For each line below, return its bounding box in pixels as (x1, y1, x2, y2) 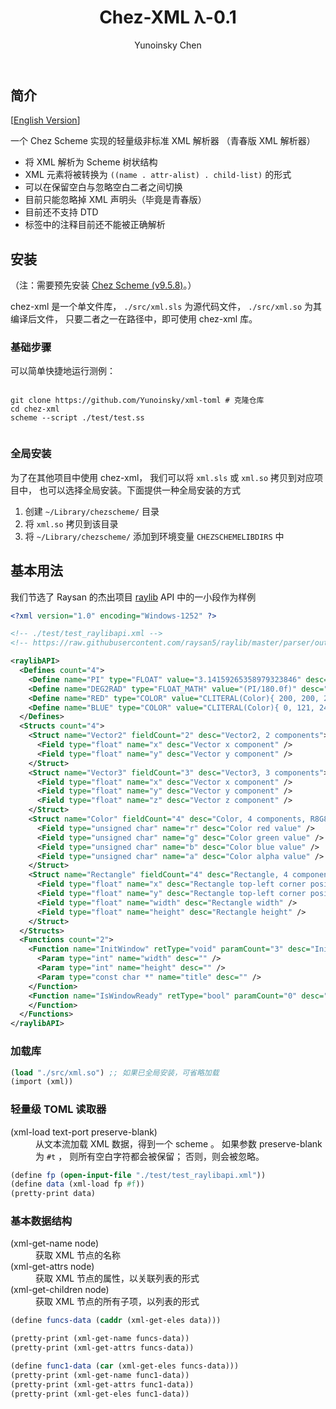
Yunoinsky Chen (134, 39, 202, 51)
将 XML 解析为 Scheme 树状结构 (24, 156, 158, 168)
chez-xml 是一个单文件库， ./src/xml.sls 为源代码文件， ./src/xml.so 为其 (10, 301, 323, 313)
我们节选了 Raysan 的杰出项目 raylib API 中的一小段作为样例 (10, 591, 257, 603)
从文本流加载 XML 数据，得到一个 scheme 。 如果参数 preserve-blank (35, 1137, 323, 1150)
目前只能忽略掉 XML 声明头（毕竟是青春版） (24, 194, 207, 206)
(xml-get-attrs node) (10, 1261, 95, 1273)
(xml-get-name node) (10, 1237, 100, 1250)
